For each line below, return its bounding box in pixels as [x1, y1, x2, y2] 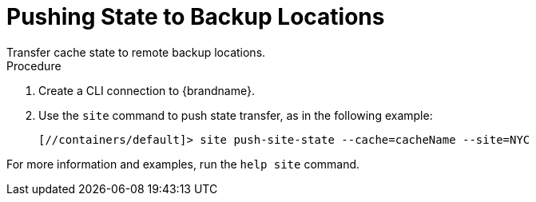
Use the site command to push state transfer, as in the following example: [38, 108, 433, 122]
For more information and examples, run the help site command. [6, 156, 360, 171]
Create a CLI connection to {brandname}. [38, 83, 255, 97]
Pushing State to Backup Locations [6, 3, 385, 30]
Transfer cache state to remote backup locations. [6, 45, 266, 59]
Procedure [6, 58, 62, 73]
